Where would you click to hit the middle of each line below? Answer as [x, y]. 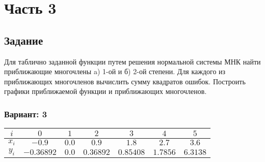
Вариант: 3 [26, 114]
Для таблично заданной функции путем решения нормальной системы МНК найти [132, 61]
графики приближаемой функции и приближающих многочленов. [105, 91]
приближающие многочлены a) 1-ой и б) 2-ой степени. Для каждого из [115, 71]
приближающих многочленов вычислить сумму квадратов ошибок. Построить [125, 81]
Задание [24, 40]
